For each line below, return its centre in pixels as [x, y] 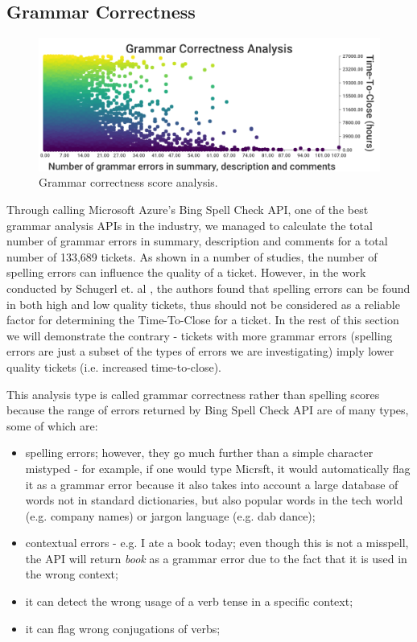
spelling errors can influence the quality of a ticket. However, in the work [186, 272]
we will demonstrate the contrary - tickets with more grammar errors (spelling [200, 335]
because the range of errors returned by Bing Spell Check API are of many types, [208, 410]
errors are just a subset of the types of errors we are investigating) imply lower [200, 351]
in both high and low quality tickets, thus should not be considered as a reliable [203, 304]
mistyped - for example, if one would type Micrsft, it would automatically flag [218, 468]
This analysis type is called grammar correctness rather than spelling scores [193, 394]
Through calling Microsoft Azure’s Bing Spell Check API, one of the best [188, 210]
